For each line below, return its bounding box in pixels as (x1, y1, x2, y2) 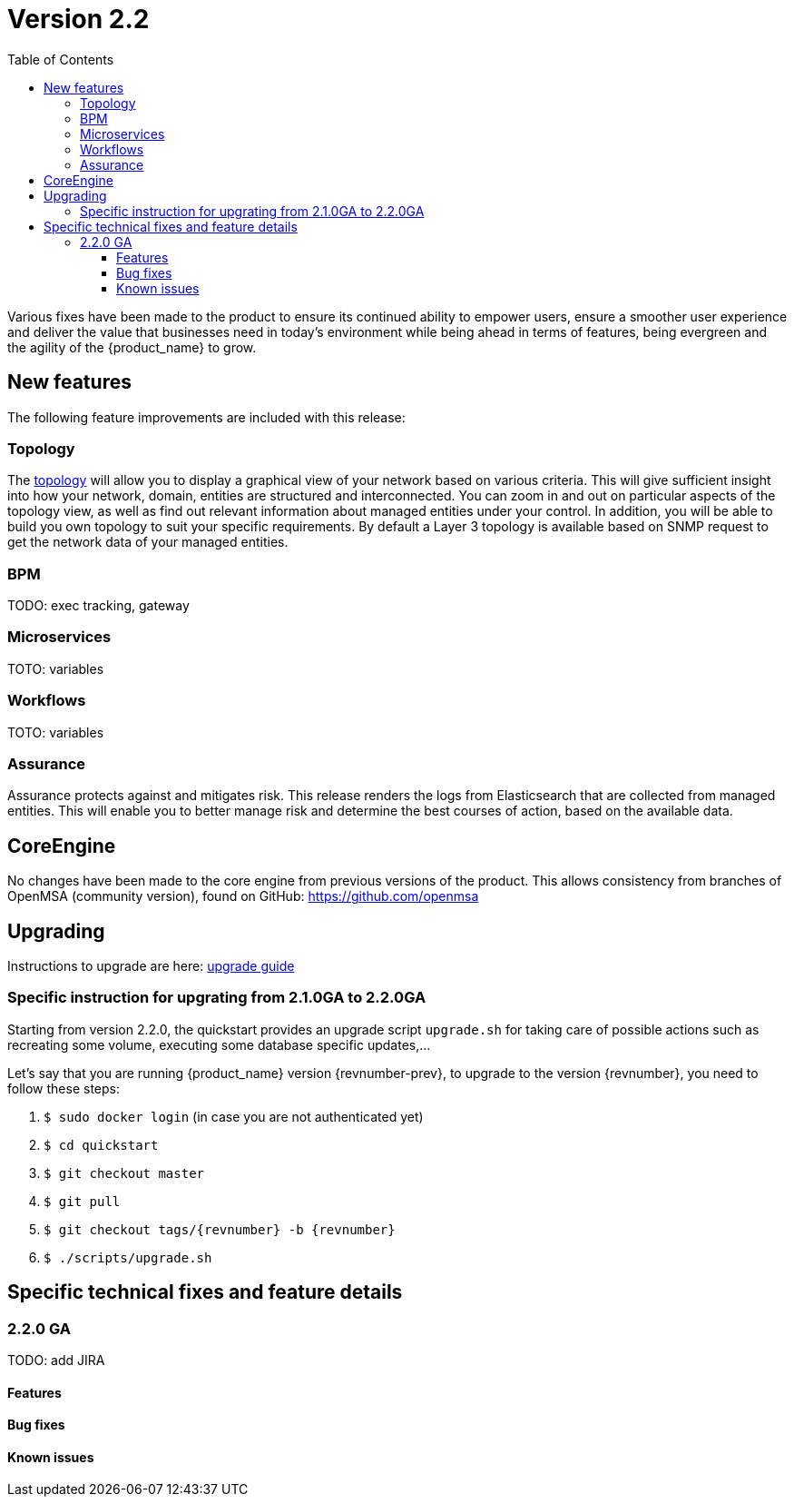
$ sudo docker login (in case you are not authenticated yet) (44, 1108, 424, 1124)
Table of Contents (7, 51, 114, 67)
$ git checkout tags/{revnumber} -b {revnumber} (44, 1222, 396, 1237)
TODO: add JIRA (7, 1352, 105, 1368)
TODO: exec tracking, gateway (7, 598, 190, 614)
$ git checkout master (44, 1165, 205, 1181)
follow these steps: (7, 1080, 120, 1096)
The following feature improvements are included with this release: (7, 409, 406, 425)
